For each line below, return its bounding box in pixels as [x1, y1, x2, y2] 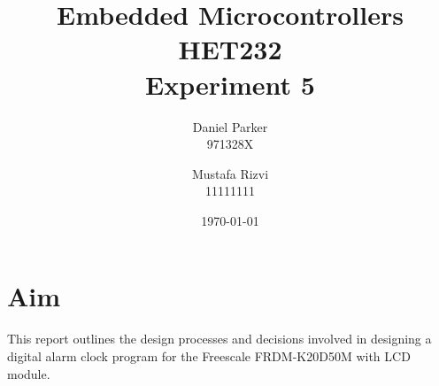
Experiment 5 [145, 66, 315, 102]
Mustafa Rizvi [191, 164, 269, 182]
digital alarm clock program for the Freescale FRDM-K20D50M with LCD [7, 347, 411, 365]
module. [7, 364, 50, 382]
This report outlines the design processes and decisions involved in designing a [7, 329, 432, 348]
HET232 [178, 31, 282, 67]
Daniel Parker [192, 117, 268, 135]
